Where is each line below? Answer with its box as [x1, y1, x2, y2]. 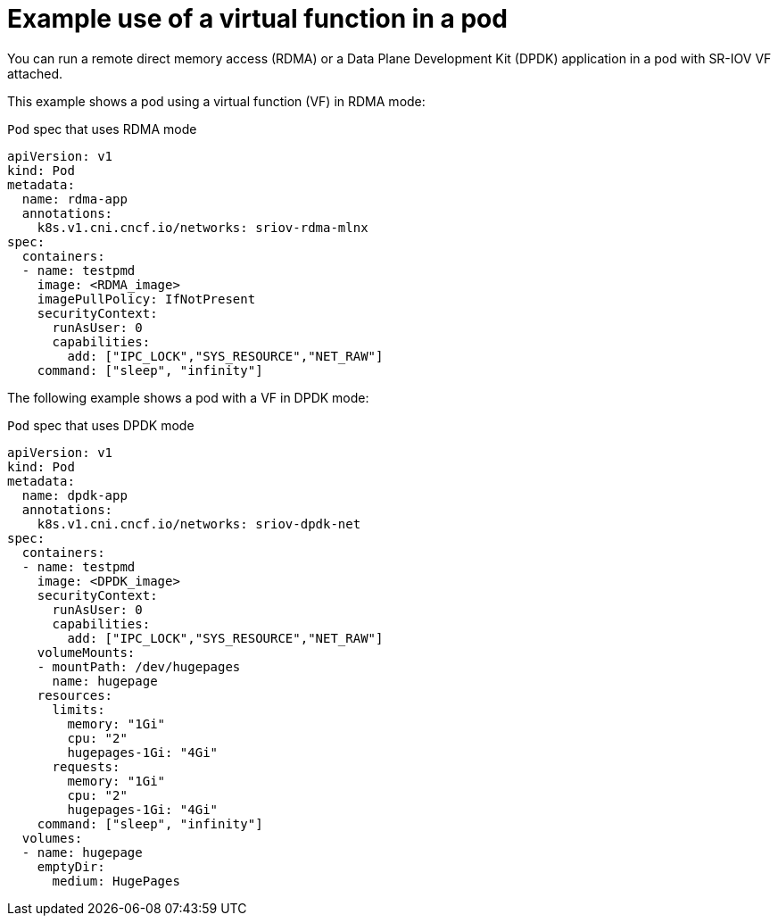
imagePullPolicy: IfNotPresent [37, 291, 256, 306]
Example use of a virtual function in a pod [7, 4, 508, 34]
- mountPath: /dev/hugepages [37, 659, 241, 674]
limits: [52, 702, 105, 717]
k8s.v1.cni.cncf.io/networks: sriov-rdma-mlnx [37, 220, 368, 235]
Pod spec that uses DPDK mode [7, 417, 194, 433]
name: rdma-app [21, 191, 128, 206]
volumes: [21, 830, 83, 845]
